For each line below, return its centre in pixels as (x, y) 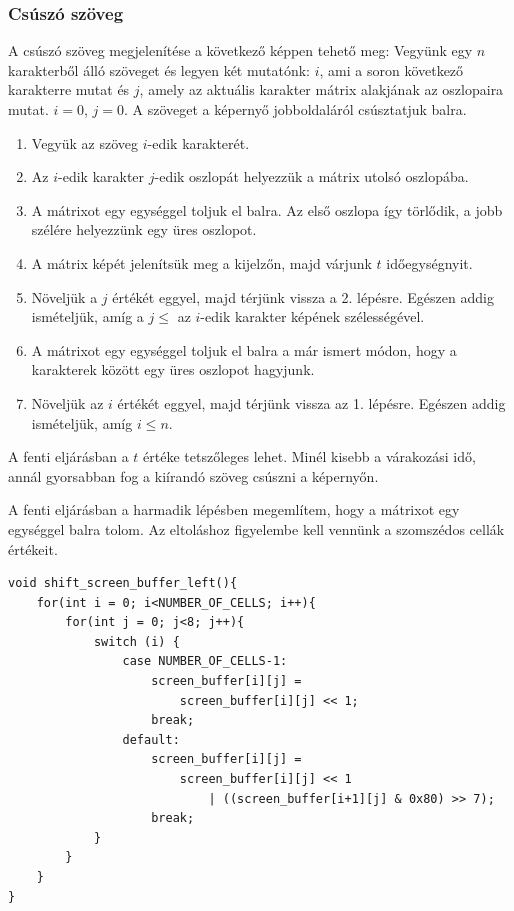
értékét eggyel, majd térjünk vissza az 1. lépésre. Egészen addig (311, 402)
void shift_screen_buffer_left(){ (123, 583)
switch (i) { (136, 641)
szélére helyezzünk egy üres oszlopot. (144, 229)
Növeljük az (67, 402)
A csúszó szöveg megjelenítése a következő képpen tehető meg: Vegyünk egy (240, 50)
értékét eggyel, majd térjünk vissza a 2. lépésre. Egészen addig (303, 296)
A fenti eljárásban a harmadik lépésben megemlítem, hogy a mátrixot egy (234, 509)
